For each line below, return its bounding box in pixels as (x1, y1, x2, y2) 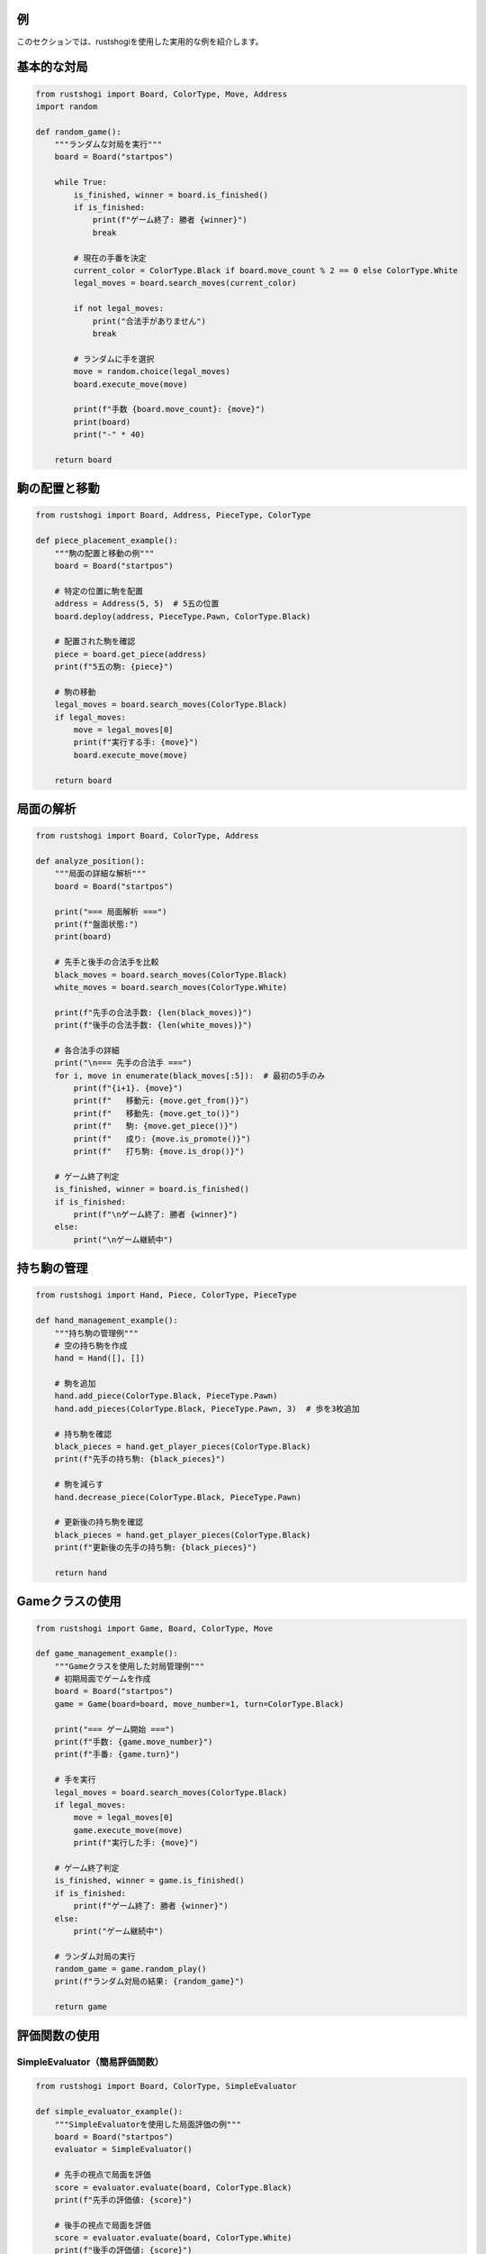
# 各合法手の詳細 (54, 1045, 121, 1055)
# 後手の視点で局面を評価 (54, 2220, 152, 2231)
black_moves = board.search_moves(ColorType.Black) (54, 969, 288, 980)
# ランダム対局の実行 (54, 1951, 136, 1961)
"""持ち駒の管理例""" (54, 1328, 139, 1338)
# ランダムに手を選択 (73, 353, 155, 364)
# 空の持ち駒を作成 (54, 1340, 128, 1351)
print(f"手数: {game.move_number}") (54, 1736, 213, 1747)
